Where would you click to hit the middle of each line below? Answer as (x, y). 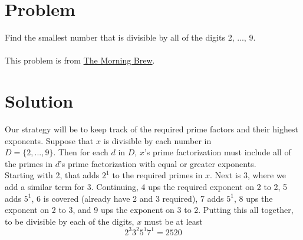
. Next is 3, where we (248, 175)
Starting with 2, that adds (52, 175)
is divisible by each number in (157, 140)
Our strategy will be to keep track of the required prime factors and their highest (151, 129)
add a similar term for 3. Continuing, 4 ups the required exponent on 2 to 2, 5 (146, 186)
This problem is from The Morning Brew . (80, 60)
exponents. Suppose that (49, 140)
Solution (39, 101)
